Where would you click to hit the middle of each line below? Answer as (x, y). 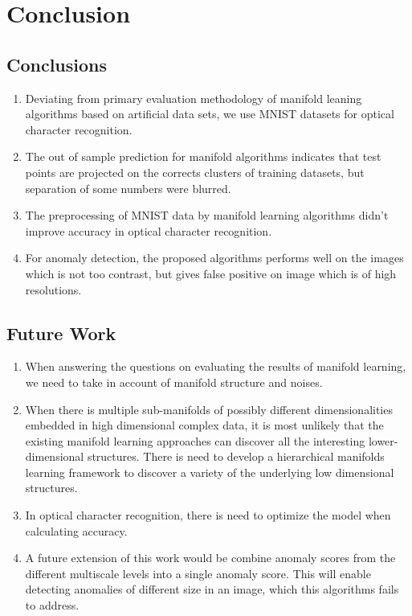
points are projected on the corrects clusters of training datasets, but (195, 172)
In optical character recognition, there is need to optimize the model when (208, 515)
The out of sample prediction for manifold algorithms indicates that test (203, 156)
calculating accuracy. (76, 530)
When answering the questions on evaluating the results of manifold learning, (216, 366)
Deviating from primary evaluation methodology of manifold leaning (194, 98)
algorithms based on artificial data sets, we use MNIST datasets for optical (210, 114)
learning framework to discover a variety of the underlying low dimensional (210, 472)
